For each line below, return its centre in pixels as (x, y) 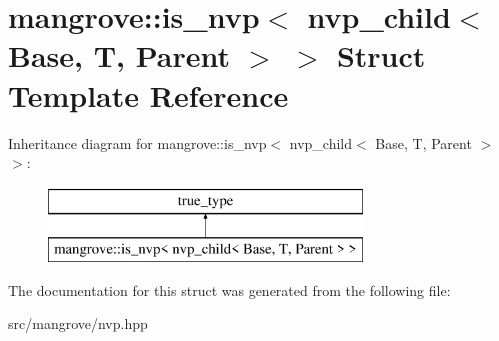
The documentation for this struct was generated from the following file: (229, 289)
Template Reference (148, 94)
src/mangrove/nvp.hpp (78, 323)
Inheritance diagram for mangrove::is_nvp (137, 142)
